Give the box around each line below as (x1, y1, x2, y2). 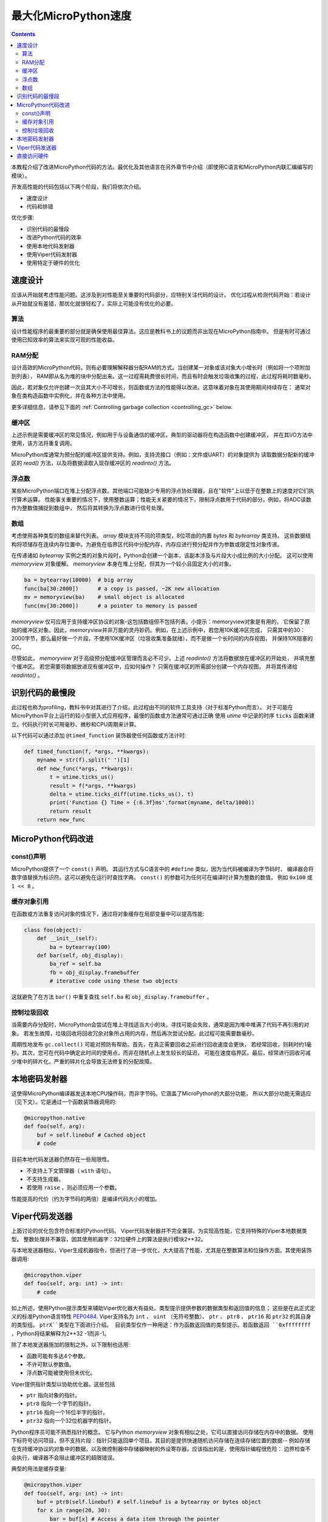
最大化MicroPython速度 (11, 9, 132, 23)
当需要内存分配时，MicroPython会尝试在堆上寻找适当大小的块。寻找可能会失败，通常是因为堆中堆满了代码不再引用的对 (11, 1021, 310, 1028)
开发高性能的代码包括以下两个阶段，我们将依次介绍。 (11, 183, 145, 191)
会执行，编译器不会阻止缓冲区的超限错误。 (11, 1454, 118, 1461)
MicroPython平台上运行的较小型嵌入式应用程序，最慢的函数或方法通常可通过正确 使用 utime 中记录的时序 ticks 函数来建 (11, 712, 315, 720)
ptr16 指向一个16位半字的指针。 (26, 1408, 109, 1415)
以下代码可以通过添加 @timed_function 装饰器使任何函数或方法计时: (11, 731, 186, 739)
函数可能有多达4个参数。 (26, 1352, 89, 1359)
